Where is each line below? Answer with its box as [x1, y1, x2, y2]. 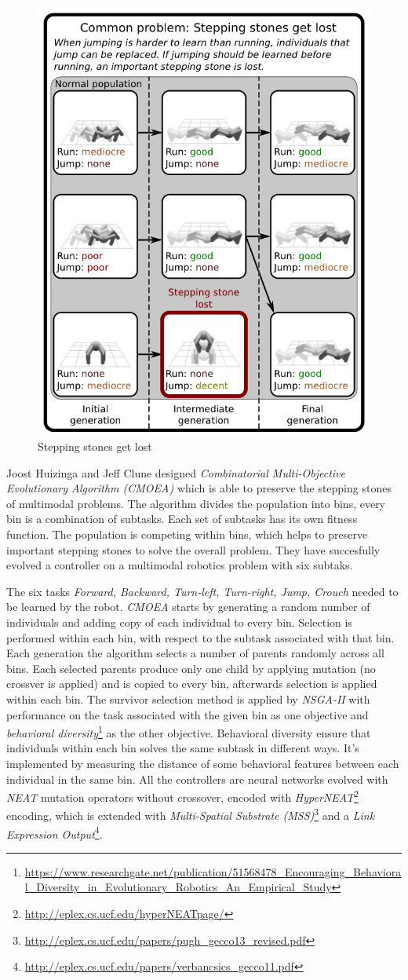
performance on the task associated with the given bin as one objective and [6, 706, 369, 722]
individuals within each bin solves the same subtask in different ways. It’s [6, 740, 359, 756]
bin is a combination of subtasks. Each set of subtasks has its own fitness [6, 510, 358, 527]
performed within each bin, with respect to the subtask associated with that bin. [6, 629, 395, 645]
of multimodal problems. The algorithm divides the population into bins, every [6, 495, 386, 511]
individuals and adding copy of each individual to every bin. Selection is [6, 613, 352, 630]
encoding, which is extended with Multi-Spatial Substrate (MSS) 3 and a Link [6, 805, 375, 824]
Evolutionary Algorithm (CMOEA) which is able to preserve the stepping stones [6, 480, 392, 496]
